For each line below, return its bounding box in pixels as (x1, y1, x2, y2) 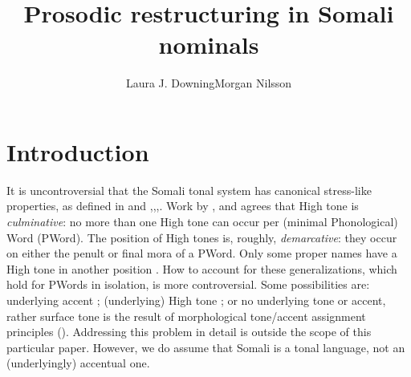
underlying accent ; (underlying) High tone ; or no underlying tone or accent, (6, 292, 386, 308)
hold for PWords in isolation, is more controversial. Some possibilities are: (6, 276, 370, 293)
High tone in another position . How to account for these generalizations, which (6, 260, 397, 277)
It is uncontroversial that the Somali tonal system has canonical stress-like (6, 181, 372, 198)
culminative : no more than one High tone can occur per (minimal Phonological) (6, 213, 398, 230)
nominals (158, 28, 259, 61)
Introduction (6, 135, 149, 168)
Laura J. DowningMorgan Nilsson (125, 75, 292, 91)
